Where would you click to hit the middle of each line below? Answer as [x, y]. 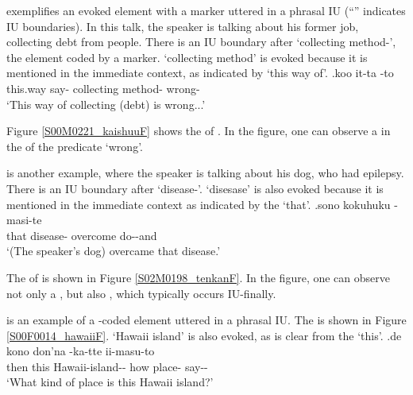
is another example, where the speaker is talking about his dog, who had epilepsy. [205, 173]
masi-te [24, 220]
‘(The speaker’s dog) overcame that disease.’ [114, 251]
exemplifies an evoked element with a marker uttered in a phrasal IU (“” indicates [206, 10]
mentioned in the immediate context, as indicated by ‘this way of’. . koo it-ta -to [200, 73]
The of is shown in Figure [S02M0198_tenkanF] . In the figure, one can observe [198, 277]
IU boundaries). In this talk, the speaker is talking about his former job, [183, 26]
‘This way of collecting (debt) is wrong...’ [106, 104]
